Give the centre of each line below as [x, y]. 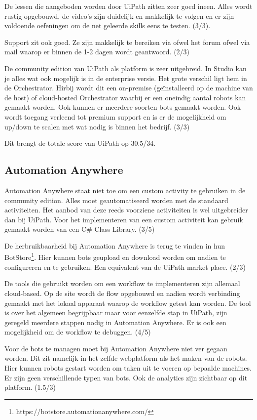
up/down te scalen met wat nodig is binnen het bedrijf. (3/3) [97, 126]
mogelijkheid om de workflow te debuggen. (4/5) [78, 332]
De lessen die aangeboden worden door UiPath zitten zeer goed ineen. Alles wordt [128, 6]
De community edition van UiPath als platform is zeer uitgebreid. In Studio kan [126, 68]
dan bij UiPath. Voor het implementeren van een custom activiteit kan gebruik [124, 219]
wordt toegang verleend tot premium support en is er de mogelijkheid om [115, 116]
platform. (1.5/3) [30, 387]
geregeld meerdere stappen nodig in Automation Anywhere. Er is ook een [115, 322]
